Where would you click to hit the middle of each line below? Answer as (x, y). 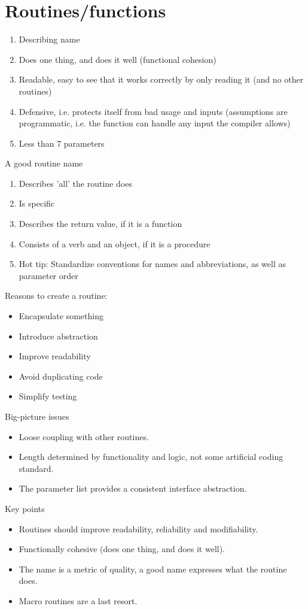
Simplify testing (48, 396)
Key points (25, 508)
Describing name (49, 39)
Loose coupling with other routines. (84, 436)
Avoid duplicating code (61, 376)
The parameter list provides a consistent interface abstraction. (133, 488)
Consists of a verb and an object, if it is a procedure (115, 243)
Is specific (37, 203)
